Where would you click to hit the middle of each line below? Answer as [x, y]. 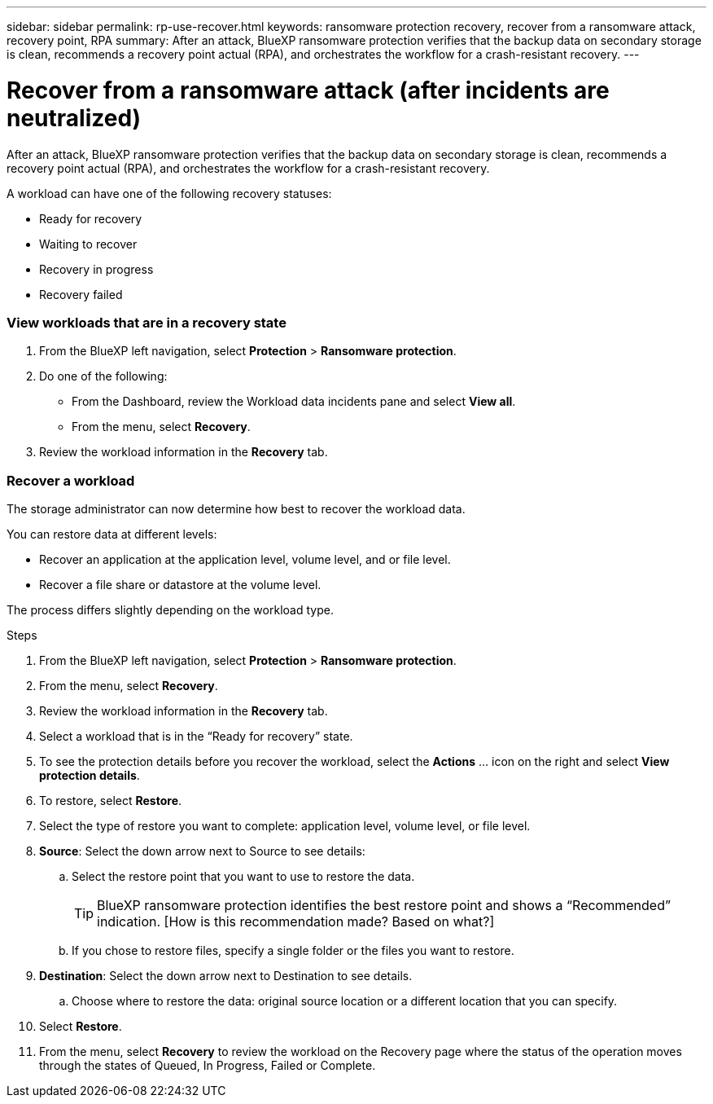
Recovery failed [81, 294]
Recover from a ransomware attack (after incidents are [308, 90]
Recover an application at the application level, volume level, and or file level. [245, 559]
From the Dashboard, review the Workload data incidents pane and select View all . [294, 402]
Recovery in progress [96, 269]
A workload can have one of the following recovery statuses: [169, 193]
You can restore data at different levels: [112, 534]
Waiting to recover [88, 244]
